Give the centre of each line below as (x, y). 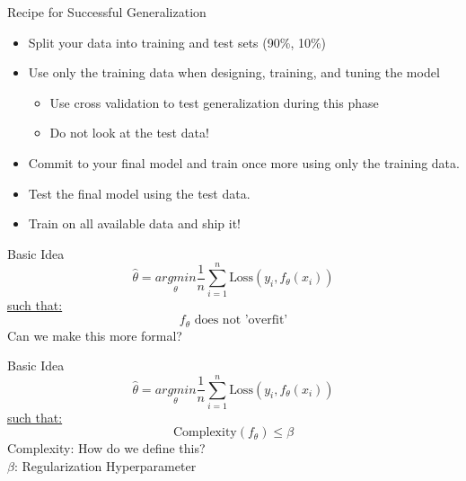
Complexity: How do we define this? (106, 448)
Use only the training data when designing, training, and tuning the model (234, 72)
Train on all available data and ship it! (135, 223)
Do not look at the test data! (129, 133)
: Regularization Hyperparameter (105, 466)
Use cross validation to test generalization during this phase (214, 102)
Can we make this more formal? (95, 335)
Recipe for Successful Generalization (107, 12)
